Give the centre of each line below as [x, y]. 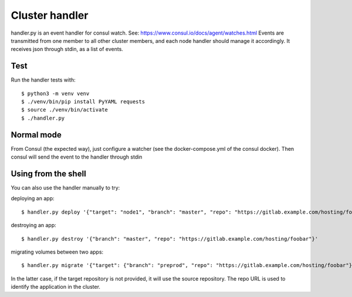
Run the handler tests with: [43, 80]
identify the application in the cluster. [56, 287]
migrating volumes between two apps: [57, 252]
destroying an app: [34, 225]
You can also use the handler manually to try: [65, 188]
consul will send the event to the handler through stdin [77, 157]
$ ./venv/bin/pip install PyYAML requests [83, 102]
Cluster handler [50, 15]
